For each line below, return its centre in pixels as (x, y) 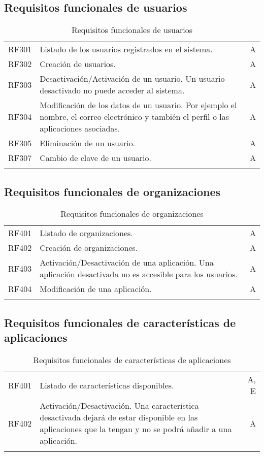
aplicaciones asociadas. (80, 128)
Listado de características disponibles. (107, 385)
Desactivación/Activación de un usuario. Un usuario (132, 79)
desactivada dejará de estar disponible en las (119, 417)
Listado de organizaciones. (86, 233)
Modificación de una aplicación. (96, 289)
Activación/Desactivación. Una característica (119, 405)
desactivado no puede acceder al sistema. (112, 90)
